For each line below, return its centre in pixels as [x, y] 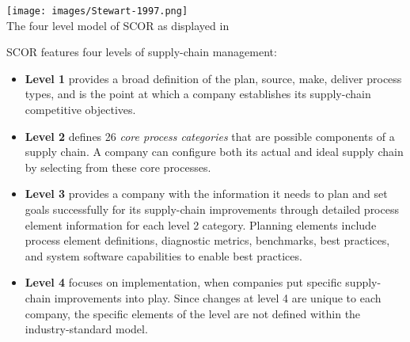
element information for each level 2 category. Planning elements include [201, 224]
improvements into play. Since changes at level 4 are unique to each [218, 297]
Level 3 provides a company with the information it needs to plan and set [206, 194]
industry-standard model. [86, 329]
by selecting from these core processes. [118, 167]
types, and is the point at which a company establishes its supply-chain [198, 94]
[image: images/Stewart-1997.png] [97, 11]
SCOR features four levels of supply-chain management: [142, 52]
